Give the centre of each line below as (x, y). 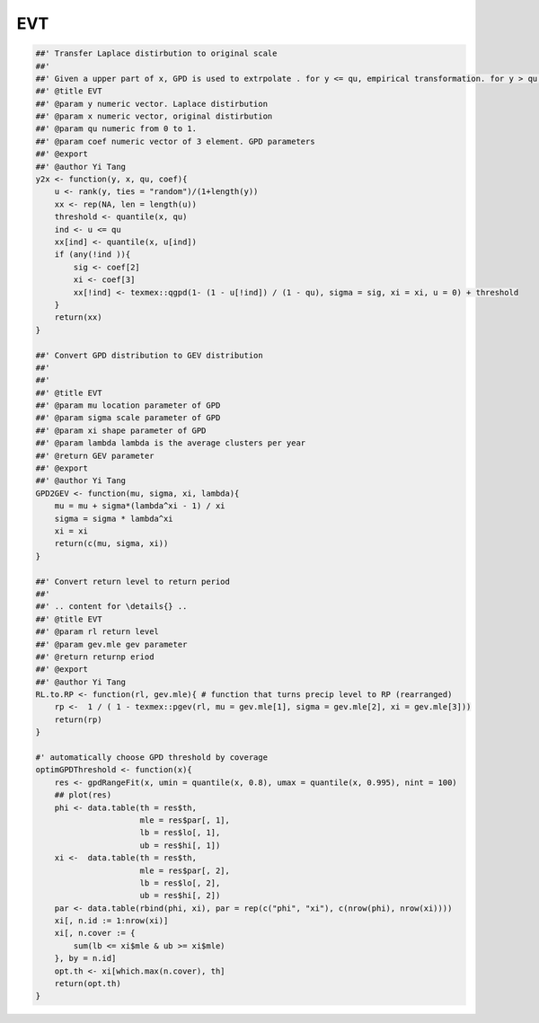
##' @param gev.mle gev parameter (111, 644)
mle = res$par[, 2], (185, 870)
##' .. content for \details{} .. (111, 607)
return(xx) (78, 317)
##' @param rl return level (97, 632)
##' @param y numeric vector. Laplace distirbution (152, 104)
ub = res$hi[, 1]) (180, 845)
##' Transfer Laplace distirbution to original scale (156, 53)
